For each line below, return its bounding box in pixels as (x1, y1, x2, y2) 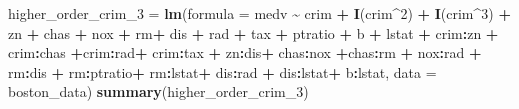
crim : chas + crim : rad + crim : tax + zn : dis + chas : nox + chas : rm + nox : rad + (8, 42, 482, 63)
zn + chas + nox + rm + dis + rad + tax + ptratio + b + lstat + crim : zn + (8, 22, 499, 43)
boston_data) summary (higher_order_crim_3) (8, 81, 309, 102)
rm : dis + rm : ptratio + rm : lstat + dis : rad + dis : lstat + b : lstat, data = (8, 61, 437, 82)
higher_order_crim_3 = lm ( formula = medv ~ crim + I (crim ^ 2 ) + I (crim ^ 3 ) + (8, 3, 511, 23)
